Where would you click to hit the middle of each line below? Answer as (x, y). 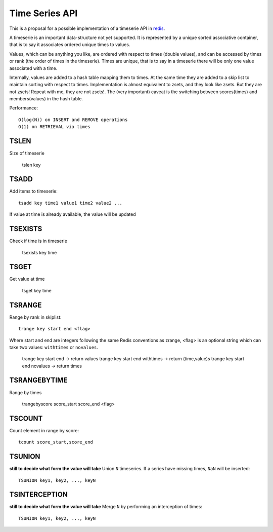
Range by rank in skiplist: (35, 317)
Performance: (24, 108)
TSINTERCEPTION (39, 495)
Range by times (26, 392)
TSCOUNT (26, 418)
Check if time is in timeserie (38, 241)
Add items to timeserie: (34, 191)
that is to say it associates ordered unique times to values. (70, 45)
